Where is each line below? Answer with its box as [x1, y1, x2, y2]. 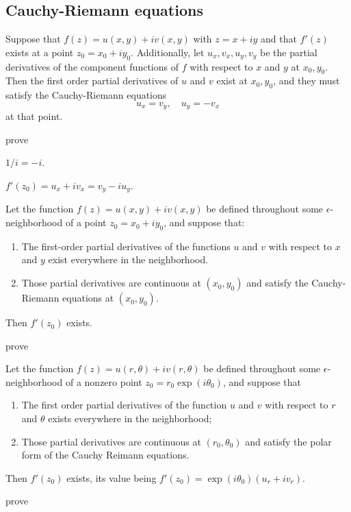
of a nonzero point [65, 374, 142, 389]
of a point [65, 215, 107, 230]
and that [261, 32, 297, 46]
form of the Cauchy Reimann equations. [21, 448, 190, 462]
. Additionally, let [131, 45, 205, 59]
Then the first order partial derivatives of [5, 73, 179, 88]
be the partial [260, 45, 317, 59]
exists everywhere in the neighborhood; [48, 411, 212, 426]
